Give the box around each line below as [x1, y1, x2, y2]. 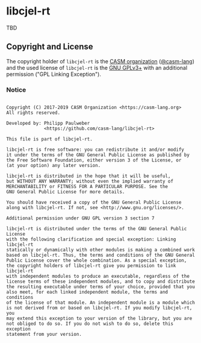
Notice [6, 86, 26, 94]
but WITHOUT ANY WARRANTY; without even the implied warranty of [6, 178, 173, 184]
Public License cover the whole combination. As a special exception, [6, 257, 187, 263]
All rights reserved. [6, 110, 61, 116]
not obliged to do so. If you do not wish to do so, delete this [6, 321, 173, 327]
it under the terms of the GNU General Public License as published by [6, 152, 190, 158]
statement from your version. [6, 332, 82, 338]
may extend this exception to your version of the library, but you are [6, 315, 193, 322]
